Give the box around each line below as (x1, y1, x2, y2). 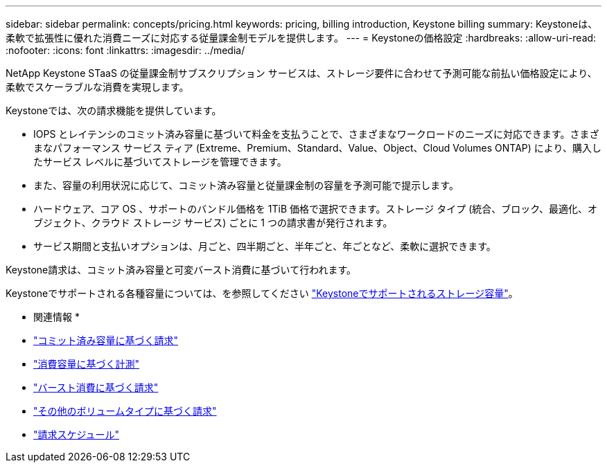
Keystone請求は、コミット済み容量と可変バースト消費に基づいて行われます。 (6, 264, 357, 276)
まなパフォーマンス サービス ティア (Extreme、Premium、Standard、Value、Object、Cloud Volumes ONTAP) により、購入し (33, 142, 601, 154)
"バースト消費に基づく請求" (33, 381, 159, 393)
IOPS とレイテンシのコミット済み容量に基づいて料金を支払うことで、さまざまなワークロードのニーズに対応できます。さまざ (33, 128, 599, 140)
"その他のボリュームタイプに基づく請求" (33, 405, 217, 417)
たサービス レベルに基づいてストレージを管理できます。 (33, 156, 287, 168)
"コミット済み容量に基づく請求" (33, 334, 179, 346)
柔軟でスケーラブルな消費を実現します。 (6, 81, 189, 93)
